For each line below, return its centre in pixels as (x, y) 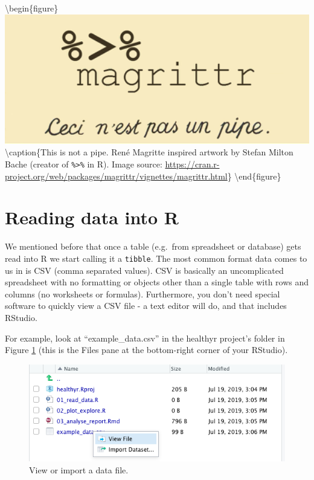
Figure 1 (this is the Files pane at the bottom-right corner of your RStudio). (146, 350)
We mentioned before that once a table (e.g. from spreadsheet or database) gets (153, 246)
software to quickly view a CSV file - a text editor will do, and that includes (146, 306)
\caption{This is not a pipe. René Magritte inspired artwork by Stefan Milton (149, 152)
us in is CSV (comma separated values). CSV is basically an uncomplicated (144, 270)
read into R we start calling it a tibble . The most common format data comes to (156, 258)
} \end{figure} (254, 176)
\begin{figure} (32, 8)
